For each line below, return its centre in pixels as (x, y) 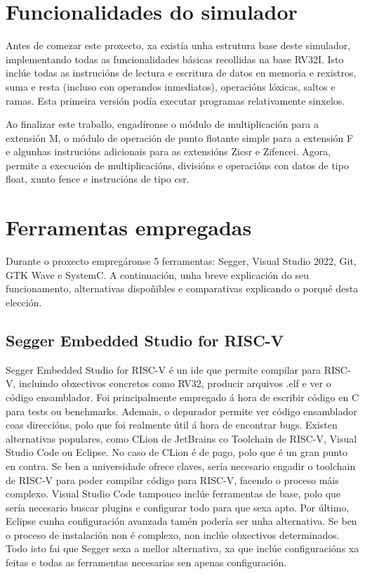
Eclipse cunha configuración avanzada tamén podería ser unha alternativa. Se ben (181, 521)
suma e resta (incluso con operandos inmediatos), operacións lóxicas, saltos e (171, 86)
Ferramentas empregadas (129, 227)
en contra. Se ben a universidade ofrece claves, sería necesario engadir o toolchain (181, 465)
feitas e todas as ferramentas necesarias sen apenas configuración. (146, 562)
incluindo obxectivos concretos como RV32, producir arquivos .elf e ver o (175, 383)
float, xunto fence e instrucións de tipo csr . (98, 179)
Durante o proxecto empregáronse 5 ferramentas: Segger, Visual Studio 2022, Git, (181, 261)
